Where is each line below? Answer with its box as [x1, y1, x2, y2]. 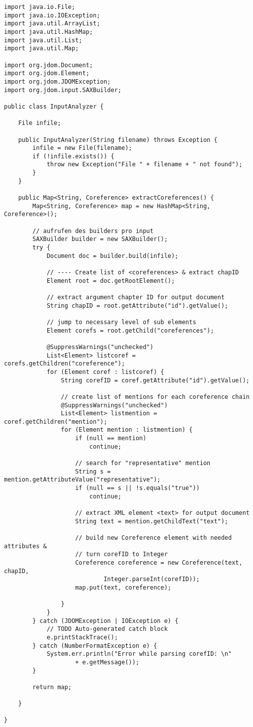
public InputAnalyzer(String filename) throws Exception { [18, 136, 218, 143]
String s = [75, 468, 111, 475]
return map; [32, 683, 72, 691]
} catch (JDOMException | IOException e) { [32, 617, 178, 624]
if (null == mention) [75, 435, 147, 442]
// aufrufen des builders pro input [32, 227, 154, 235]
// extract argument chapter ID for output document [46, 293, 225, 301]
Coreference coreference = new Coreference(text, [75, 559, 243, 566]
